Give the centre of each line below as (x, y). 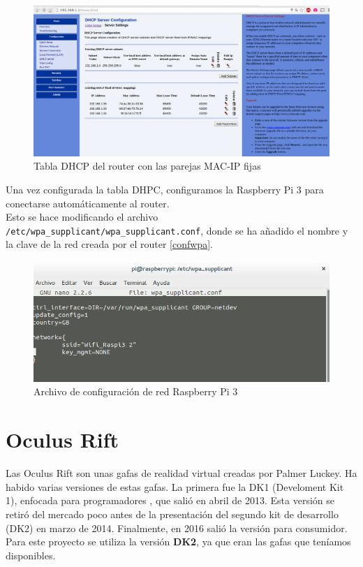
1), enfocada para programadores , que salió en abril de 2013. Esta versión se (170, 500)
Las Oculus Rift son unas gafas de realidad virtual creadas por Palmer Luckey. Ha (181, 473)
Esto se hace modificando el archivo (82, 217)
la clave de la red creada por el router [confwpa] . (109, 244)
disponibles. (31, 555)
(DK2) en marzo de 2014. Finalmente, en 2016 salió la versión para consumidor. (177, 528)
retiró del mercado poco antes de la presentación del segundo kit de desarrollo (172, 514)
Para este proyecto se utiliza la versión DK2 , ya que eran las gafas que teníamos (178, 542)
